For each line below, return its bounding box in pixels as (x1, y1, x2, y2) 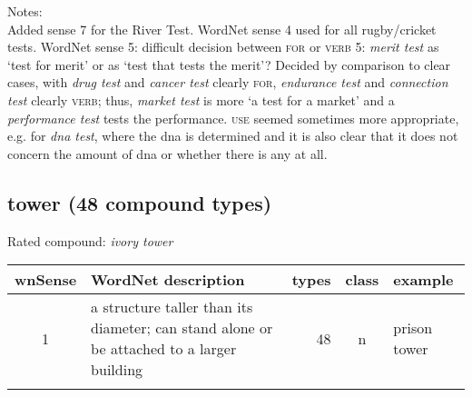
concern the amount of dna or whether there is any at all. (7, 144, 328, 163)
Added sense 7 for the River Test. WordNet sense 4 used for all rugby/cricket (7, 19, 437, 38)
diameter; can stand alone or (91, 317, 273, 339)
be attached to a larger (91, 338, 237, 360)
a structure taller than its (91, 296, 253, 318)
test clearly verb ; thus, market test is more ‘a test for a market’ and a (7, 90, 395, 109)
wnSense (15, 269, 77, 291)
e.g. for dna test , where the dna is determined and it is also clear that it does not (7, 126, 458, 145)
